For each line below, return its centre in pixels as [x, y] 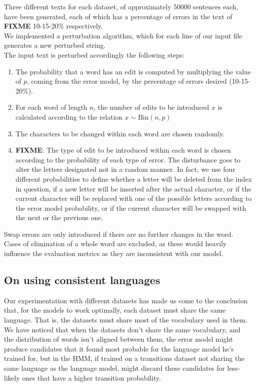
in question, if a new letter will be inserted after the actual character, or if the [133, 188]
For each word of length [51, 107]
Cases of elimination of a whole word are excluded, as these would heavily [115, 243]
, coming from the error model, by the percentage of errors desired [127, 81]
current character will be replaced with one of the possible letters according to [134, 198]
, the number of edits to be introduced [151, 107]
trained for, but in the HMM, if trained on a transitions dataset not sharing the [124, 358]
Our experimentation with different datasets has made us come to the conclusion [126, 300]
